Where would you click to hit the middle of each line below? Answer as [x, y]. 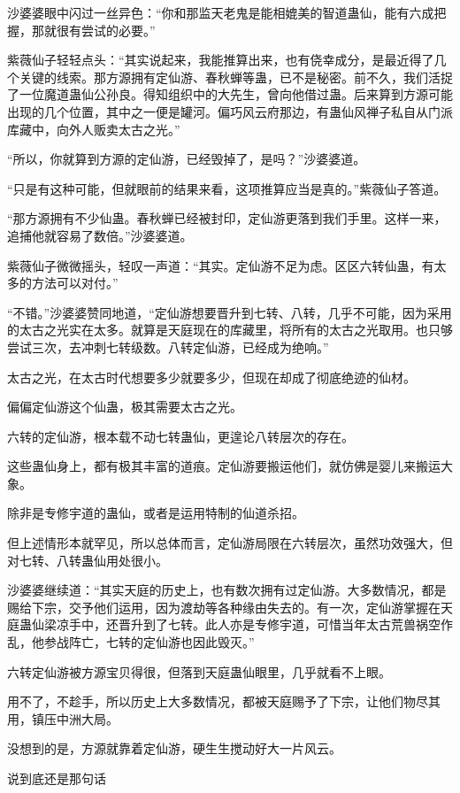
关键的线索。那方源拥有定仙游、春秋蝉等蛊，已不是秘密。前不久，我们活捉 [236, 77]
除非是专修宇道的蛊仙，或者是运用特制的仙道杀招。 [156, 513]
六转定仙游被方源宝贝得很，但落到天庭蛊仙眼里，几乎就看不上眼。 [199, 671]
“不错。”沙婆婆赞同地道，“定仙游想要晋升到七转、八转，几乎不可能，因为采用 [230, 312]
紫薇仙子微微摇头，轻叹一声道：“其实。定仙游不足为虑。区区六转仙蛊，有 [221, 265]
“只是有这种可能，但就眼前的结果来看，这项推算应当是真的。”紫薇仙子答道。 [227, 188]
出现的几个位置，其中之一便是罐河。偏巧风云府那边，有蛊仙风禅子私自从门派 [230, 111]
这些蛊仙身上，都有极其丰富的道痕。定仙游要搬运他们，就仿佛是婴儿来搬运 [224, 466]
